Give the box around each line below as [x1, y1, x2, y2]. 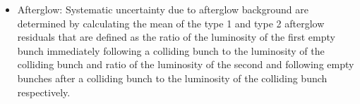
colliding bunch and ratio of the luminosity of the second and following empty [17, 57, 354, 72]
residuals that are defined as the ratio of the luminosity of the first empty [17, 30, 335, 44]
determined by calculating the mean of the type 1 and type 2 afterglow [17, 15, 325, 30]
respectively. [17, 84, 71, 99]
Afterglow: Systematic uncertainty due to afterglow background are [17, 2, 308, 16]
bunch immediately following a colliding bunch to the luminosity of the [17, 43, 325, 58]
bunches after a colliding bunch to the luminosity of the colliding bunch [17, 70, 328, 85]
